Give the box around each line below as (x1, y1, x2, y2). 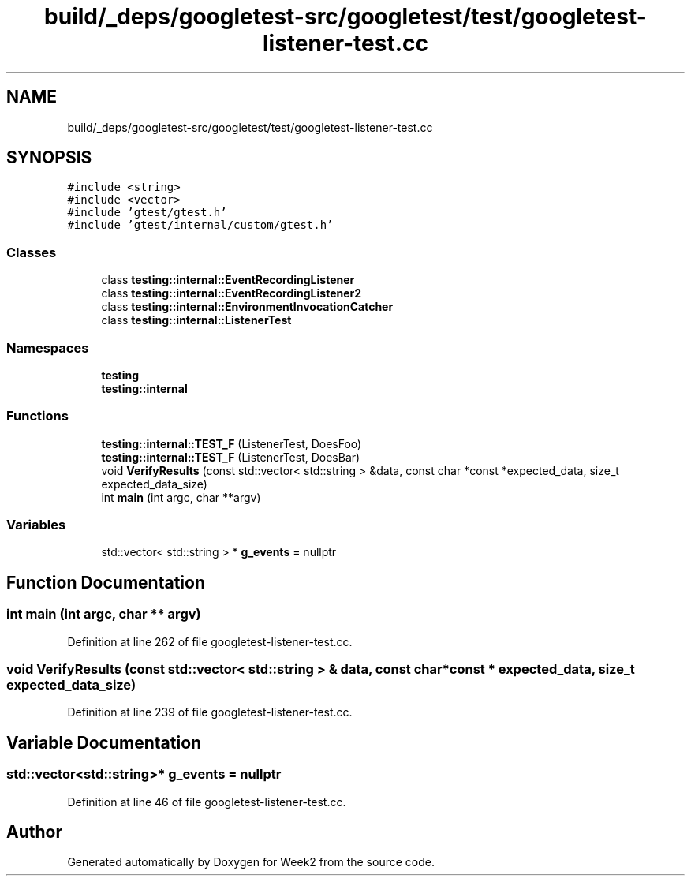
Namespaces (6, 339, 89, 356)
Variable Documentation (6, 732, 202, 753)
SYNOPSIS (6, 148, 92, 168)
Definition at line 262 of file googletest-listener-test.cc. (67, 634, 353, 648)
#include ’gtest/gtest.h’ (67, 206, 227, 219)
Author (6, 822, 62, 843)
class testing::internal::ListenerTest (101, 313, 292, 327)
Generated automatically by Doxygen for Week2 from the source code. (67, 855, 435, 869)
